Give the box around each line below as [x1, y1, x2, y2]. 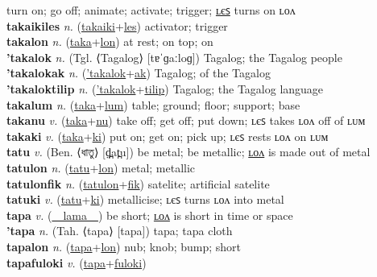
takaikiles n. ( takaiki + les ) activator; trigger [6, 17, 228, 34]
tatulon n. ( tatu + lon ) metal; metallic [6, 159, 196, 176]
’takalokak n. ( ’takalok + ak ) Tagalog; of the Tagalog [6, 64, 271, 81]
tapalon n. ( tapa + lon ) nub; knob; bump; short [6, 238, 242, 254]
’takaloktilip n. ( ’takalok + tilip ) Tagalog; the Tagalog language [6, 80, 324, 97]
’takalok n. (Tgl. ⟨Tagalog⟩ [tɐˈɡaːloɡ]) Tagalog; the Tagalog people [6, 48, 342, 65]
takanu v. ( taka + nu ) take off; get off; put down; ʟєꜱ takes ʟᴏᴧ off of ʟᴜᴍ [6, 112, 366, 129]
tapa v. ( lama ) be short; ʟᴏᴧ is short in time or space [6, 206, 293, 223]
